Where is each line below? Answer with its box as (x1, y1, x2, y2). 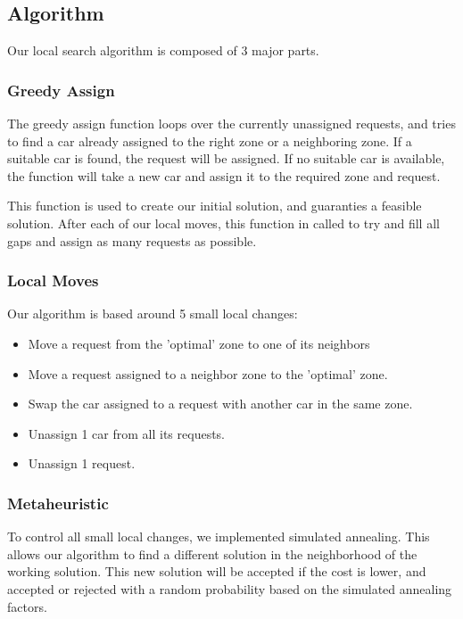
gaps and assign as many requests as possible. (7, 231, 257, 250)
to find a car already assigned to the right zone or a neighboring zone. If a (7, 131, 412, 150)
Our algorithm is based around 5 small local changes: (7, 304, 298, 323)
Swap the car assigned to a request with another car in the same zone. (28, 394, 413, 413)
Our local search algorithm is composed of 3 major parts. (7, 41, 319, 60)
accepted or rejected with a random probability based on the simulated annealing (7, 579, 452, 598)
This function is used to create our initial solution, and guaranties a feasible (7, 196, 422, 215)
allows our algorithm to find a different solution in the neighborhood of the (7, 544, 418, 563)
